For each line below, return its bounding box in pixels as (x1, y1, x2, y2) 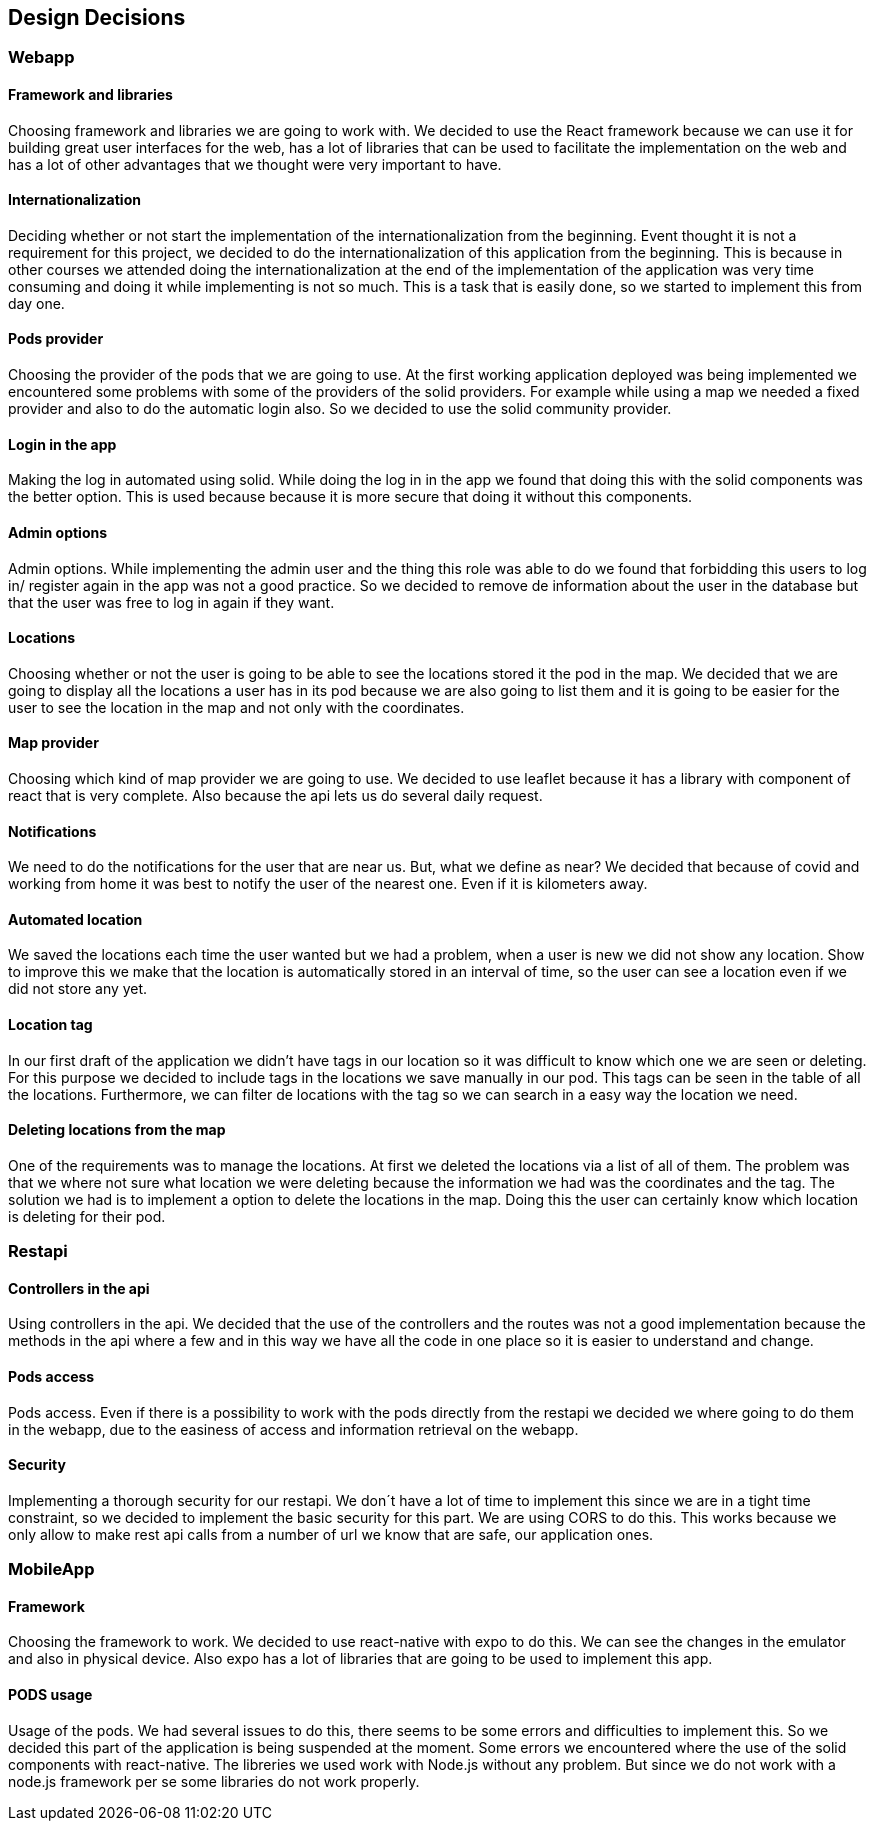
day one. (8, 294, 65, 312)
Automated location (8, 910, 143, 928)
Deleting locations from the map (8, 1121, 226, 1139)
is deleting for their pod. (8, 1207, 166, 1225)
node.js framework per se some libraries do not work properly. (8, 1772, 420, 1790)
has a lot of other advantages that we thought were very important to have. (8, 155, 502, 173)
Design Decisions (8, 5, 186, 30)
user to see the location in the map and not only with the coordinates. (8, 698, 465, 716)
